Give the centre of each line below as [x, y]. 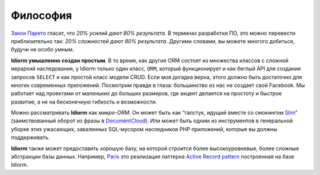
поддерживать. [30, 137]
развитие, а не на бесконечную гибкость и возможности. [84, 102]
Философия [41, 15]
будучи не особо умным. [42, 50]
